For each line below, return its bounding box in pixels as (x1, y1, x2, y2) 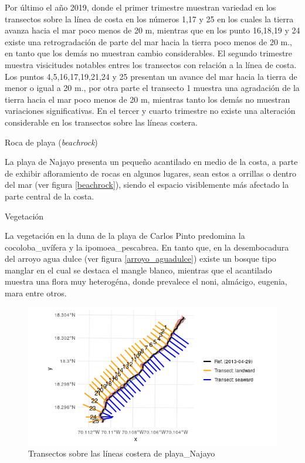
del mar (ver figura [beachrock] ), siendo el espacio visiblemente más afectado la (5, 178, 289, 191)
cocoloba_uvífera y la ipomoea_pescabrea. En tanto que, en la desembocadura (5, 241, 289, 253)
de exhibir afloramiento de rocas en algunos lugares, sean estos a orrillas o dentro (5, 167, 297, 179)
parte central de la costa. (5, 190, 94, 202)
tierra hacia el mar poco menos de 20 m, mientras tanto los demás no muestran (5, 93, 290, 105)
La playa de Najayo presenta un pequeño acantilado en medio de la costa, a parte (5, 156, 298, 168)
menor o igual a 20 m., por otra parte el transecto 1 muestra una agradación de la (5, 82, 300, 94)
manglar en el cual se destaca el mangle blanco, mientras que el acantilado (5, 263, 272, 276)
